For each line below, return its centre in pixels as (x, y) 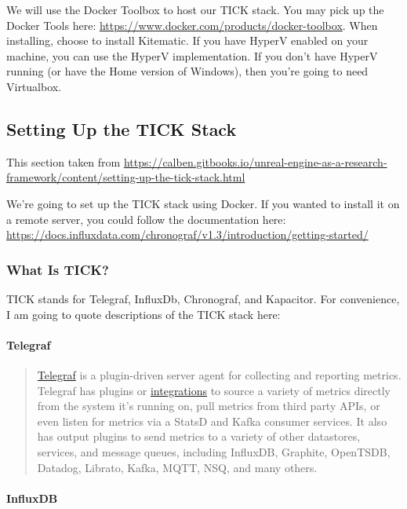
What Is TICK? (58, 269)
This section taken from (64, 161)
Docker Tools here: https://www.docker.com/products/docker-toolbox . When (192, 25)
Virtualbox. (34, 86)
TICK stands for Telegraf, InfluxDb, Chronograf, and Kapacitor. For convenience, (203, 298)
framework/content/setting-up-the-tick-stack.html (126, 177)
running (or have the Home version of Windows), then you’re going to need (187, 71)
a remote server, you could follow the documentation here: (146, 219)
